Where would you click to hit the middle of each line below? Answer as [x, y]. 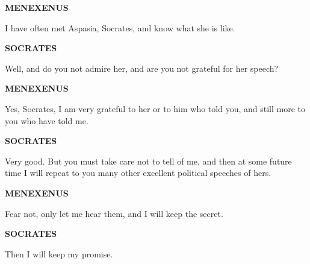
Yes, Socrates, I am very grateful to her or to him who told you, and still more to [155, 108]
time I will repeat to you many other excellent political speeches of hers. [138, 173]
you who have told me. [47, 120]
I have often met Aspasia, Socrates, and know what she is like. [120, 27]
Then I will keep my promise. [59, 253]
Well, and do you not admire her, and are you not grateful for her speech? [142, 68]
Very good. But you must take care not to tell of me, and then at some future [148, 161]
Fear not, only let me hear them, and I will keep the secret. [114, 213]
